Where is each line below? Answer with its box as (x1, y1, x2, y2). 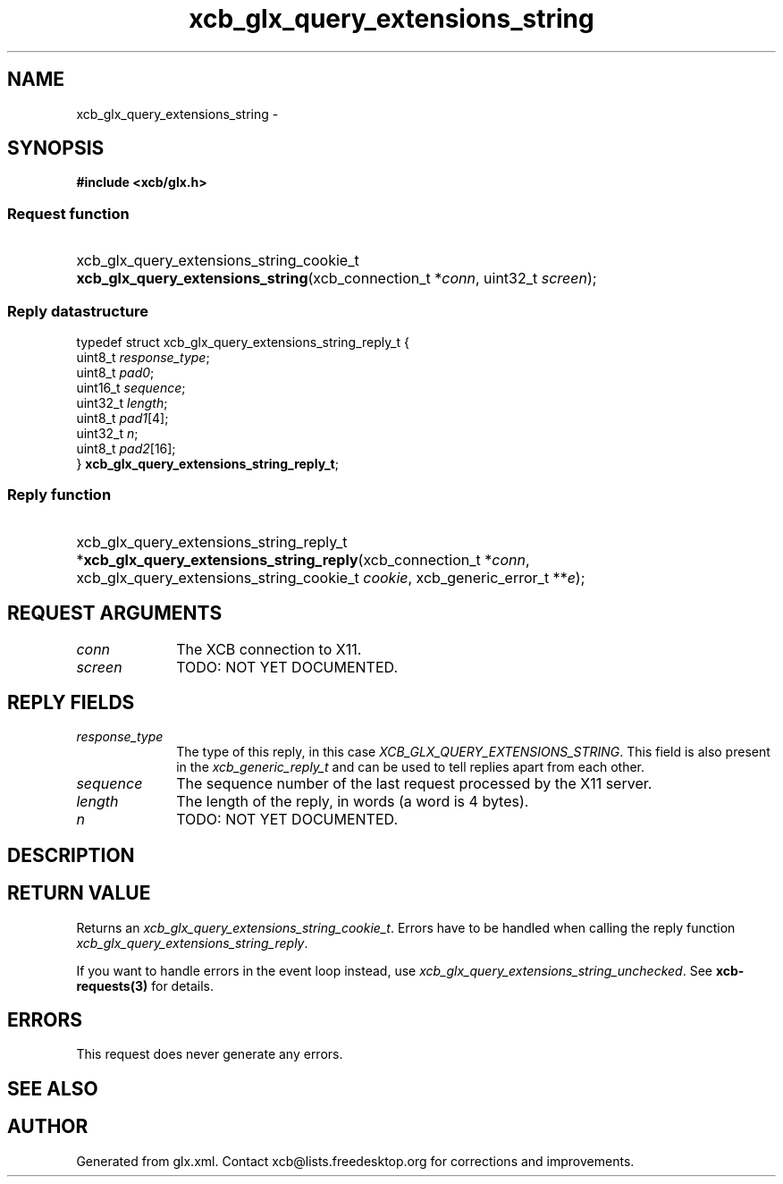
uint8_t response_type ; (76, 349, 210, 365)
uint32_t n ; (76, 425, 139, 441)
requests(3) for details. (76, 977, 215, 994)
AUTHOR (7, 1115, 88, 1138)
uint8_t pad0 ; (76, 364, 155, 380)
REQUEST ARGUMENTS (7, 602, 223, 625)
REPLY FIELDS (7, 690, 135, 714)
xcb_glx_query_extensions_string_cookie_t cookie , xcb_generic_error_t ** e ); (76, 568, 585, 587)
